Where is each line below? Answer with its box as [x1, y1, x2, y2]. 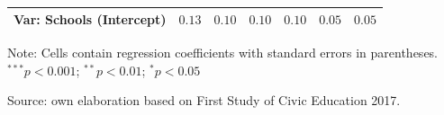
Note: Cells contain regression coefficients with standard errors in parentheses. [7, 43, 439, 62]
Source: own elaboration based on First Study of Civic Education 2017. [7, 91, 401, 110]
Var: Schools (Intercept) [14, 10, 167, 28]
